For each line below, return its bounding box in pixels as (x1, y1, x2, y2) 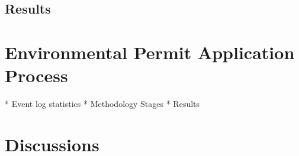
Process (5, 63, 68, 87)
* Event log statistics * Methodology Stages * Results (5, 97, 200, 110)
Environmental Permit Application (5, 40, 295, 64)
